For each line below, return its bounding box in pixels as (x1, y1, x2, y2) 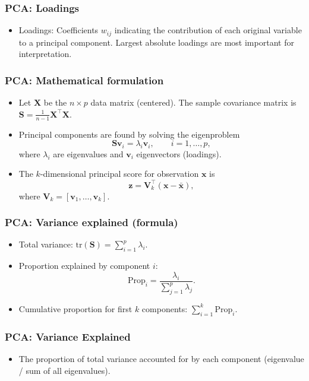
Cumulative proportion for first (18, 302, 133, 315)
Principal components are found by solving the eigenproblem (18, 128, 240, 140)
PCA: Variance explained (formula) (5, 215, 178, 230)
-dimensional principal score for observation (40, 167, 199, 180)
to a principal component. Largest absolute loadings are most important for (18, 36, 294, 48)
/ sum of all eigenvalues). (18, 364, 111, 376)
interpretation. (18, 47, 72, 60)
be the (43, 96, 67, 109)
